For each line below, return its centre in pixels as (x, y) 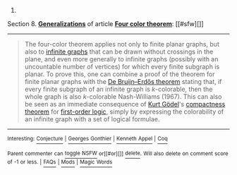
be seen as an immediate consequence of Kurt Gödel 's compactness (125, 104)
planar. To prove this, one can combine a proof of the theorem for (120, 74)
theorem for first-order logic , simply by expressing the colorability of (124, 111)
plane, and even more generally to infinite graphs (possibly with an (121, 59)
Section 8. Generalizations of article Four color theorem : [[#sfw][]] (106, 24)
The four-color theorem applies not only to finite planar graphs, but (122, 44)
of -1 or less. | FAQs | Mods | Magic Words (60, 162)
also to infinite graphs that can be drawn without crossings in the (119, 52)
